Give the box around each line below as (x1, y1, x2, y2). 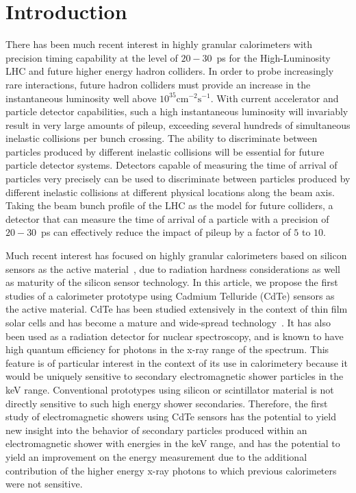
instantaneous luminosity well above (5, 91, 157, 105)
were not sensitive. (5, 477, 83, 491)
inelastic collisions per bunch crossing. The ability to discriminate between (5, 131, 318, 145)
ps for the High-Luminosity (216, 50, 331, 64)
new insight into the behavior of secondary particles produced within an (5, 422, 307, 437)
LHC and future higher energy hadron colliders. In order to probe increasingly (5, 64, 334, 78)
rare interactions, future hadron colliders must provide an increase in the (5, 77, 311, 91)
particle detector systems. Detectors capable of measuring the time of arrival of (5, 158, 338, 172)
